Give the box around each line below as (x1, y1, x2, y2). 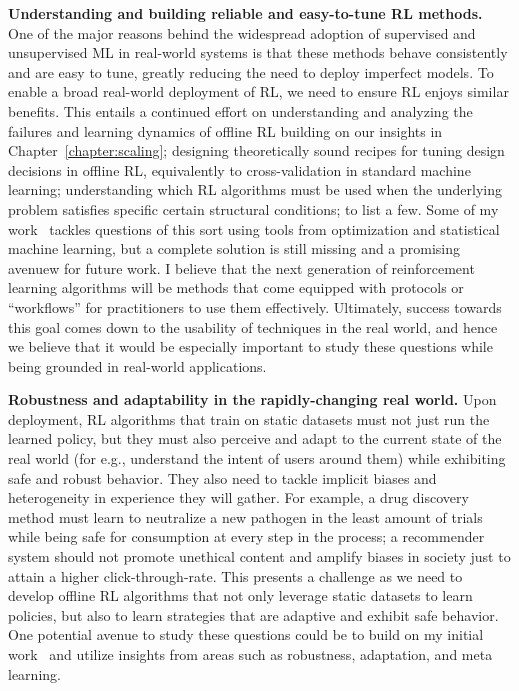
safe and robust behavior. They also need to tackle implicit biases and (8, 467, 437, 488)
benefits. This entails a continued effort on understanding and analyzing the (8, 100, 473, 121)
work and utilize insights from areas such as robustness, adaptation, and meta (8, 644, 493, 664)
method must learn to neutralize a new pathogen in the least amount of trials (8, 506, 483, 527)
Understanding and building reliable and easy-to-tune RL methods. (8, 3, 483, 23)
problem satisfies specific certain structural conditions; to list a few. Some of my (8, 198, 499, 219)
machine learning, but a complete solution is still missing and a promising (8, 238, 461, 259)
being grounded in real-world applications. (8, 355, 267, 376)
